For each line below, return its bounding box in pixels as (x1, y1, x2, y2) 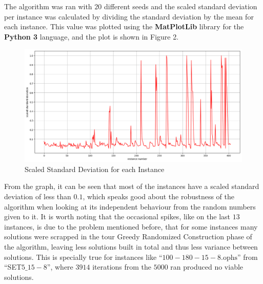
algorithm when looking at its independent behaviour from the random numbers (4, 201, 256, 212)
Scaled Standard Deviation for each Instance (25, 163, 165, 174)
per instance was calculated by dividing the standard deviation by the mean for (4, 11, 254, 22)
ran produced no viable (170, 261, 244, 272)
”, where (47, 261, 73, 272)
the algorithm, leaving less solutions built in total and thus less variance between (4, 241, 258, 252)
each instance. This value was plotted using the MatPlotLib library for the (4, 21, 244, 32)
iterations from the (92, 261, 152, 272)
